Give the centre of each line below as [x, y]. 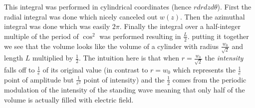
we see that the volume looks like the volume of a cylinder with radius [111, 46]
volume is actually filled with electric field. [69, 99]
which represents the [204, 70]
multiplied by [53, 58]
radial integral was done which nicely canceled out [81, 16]
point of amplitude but [39, 79]
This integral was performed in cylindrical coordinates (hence [98, 6]
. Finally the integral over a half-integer [180, 26]
